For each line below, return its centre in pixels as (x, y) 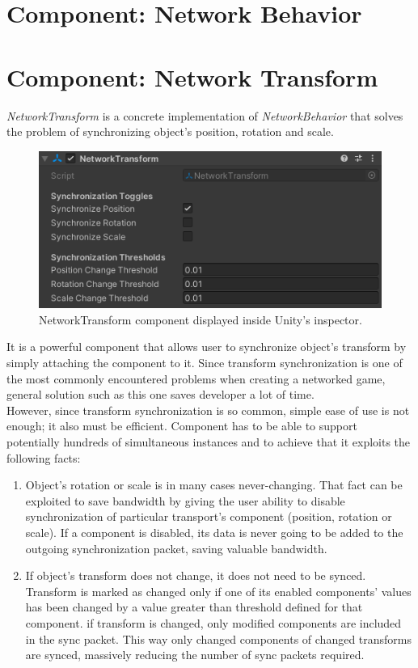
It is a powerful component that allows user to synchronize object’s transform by (207, 347)
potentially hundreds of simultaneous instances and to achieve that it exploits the (209, 441)
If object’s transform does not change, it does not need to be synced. (196, 575)
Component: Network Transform (192, 76)
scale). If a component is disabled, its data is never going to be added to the (214, 532)
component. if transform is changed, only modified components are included (213, 622)
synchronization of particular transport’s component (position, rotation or (209, 516)
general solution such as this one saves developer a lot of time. (160, 394)
